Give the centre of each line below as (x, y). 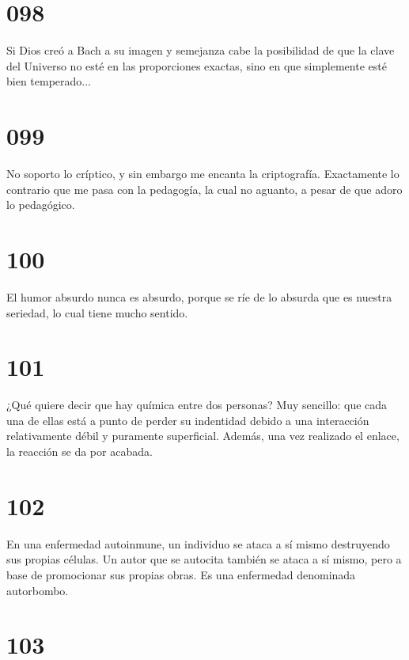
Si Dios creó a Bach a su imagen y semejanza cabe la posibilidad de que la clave (201, 50)
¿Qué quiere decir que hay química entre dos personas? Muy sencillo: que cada (197, 405)
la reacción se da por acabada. (80, 451)
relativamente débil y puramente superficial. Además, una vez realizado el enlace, (203, 436)
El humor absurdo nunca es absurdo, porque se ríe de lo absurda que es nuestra (199, 296)
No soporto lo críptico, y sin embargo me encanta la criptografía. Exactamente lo (203, 174)
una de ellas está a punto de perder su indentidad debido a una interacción (188, 420)
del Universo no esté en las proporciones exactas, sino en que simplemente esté (197, 65)
